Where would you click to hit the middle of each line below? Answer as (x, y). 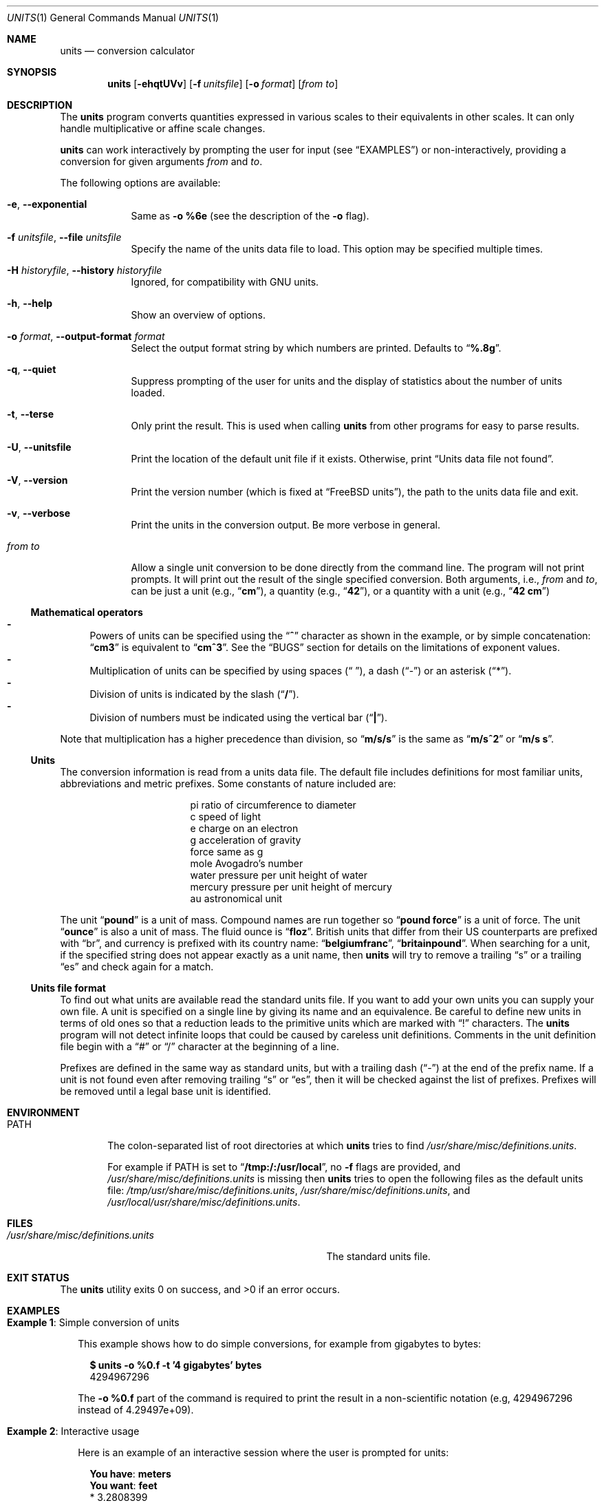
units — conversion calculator (127, 51)
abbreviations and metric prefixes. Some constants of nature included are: (228, 784)
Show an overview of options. (198, 315)
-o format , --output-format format (86, 336)
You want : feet (123, 1485)
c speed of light (226, 817)
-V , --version (37, 480)
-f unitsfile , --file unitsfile (64, 237)
